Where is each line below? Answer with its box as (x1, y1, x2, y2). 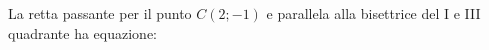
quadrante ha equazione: (8, 22, 158, 43)
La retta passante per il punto (8, 3, 192, 23)
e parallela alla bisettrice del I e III (266, 3, 481, 23)
